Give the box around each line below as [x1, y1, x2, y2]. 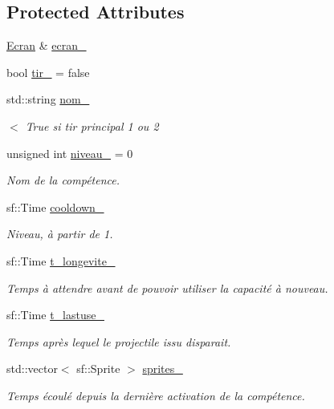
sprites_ [142, 360, 183, 377]
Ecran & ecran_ [6, 37, 87, 54]
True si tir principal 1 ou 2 [25, 117, 159, 134]
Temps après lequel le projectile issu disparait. [6, 333, 231, 350]
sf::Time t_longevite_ [6, 252, 116, 269]
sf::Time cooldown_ [6, 198, 104, 215]
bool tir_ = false [6, 63, 90, 80]
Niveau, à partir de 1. [6, 225, 113, 242]
